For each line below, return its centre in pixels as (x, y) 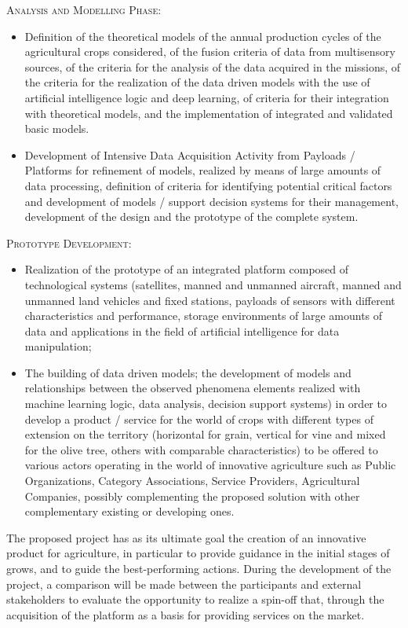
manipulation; (58, 346)
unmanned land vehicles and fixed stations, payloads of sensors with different (210, 300)
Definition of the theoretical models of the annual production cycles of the (203, 36)
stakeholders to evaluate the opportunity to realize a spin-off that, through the (195, 599)
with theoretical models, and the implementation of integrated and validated (209, 113)
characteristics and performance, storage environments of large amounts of (204, 316)
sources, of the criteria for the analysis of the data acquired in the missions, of (213, 66)
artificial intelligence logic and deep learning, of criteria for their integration (207, 97)
